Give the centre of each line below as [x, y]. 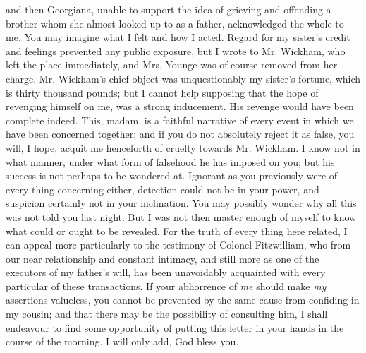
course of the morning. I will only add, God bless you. [122, 341]
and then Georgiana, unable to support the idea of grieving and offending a [169, 9]
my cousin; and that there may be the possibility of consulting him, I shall [167, 314]
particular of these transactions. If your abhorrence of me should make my [166, 286]
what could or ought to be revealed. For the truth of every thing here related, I [177, 231]
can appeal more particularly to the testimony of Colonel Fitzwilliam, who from [178, 245]
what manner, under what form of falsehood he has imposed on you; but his [170, 161]
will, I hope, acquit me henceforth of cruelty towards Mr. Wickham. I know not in [183, 147]
